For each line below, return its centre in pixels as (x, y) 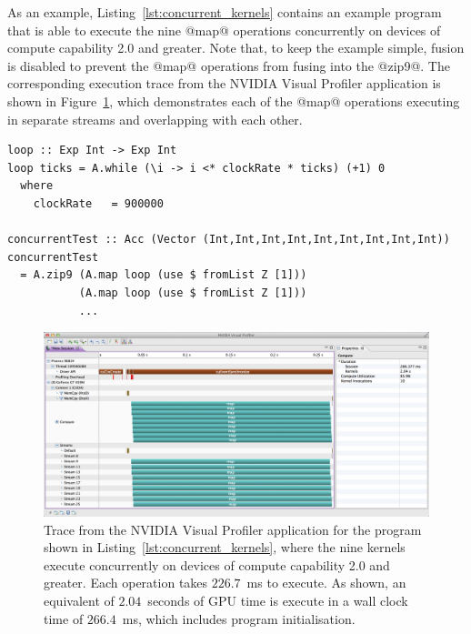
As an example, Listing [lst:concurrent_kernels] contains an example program (225, 12)
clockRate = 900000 (98, 203)
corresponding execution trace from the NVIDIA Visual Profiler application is (224, 83)
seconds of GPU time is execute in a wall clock (278, 600)
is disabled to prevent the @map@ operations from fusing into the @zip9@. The (229, 65)
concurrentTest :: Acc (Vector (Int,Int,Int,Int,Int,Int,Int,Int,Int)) (229, 240)
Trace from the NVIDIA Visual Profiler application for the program (233, 529)
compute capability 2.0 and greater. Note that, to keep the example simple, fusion (236, 48)
